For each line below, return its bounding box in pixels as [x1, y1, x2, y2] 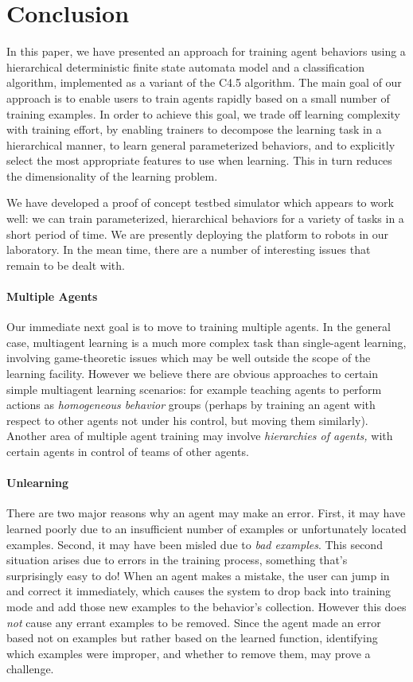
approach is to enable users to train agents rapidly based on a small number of [6, 89, 390, 106]
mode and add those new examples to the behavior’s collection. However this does [6, 598, 407, 614]
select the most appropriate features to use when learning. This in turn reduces [6, 152, 392, 169]
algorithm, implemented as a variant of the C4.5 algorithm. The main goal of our [6, 74, 402, 91]
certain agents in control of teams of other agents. [6, 442, 249, 459]
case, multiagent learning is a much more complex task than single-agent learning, [6, 333, 407, 350]
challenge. [6, 661, 54, 677]
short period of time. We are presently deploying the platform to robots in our [6, 225, 389, 242]
